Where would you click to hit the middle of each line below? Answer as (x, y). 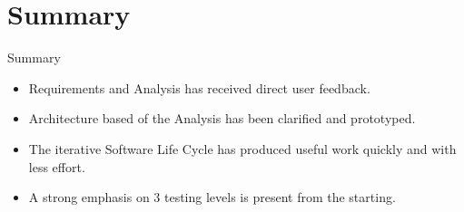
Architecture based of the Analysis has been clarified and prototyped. (222, 118)
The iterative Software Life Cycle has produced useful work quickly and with (242, 148)
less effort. (57, 166)
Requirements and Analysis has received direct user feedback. (199, 87)
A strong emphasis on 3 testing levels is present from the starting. (212, 197)
